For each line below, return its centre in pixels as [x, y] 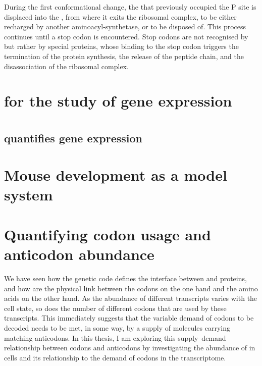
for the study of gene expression [118, 101]
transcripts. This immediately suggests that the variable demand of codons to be [129, 318]
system [29, 195]
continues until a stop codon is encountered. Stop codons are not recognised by [126, 36]
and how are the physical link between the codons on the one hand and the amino [131, 288]
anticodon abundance [79, 254]
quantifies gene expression [73, 138]
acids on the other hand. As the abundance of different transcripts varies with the [131, 298]
